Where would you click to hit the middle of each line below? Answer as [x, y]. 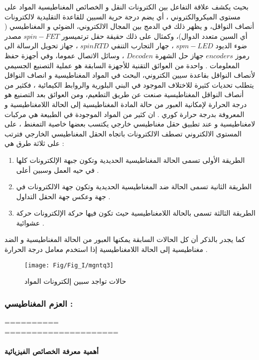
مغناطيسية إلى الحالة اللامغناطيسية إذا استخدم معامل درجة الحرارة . [106, 249]
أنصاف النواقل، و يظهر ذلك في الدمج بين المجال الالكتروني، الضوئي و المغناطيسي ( [129, 26]
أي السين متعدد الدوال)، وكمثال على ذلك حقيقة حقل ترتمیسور [154, 36]
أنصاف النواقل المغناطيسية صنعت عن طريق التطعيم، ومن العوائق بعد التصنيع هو [124, 94]
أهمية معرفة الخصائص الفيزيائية [52, 351]
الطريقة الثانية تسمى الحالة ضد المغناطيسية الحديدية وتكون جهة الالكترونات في [134, 186]
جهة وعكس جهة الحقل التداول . [63, 196]
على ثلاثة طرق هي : [34, 143]
